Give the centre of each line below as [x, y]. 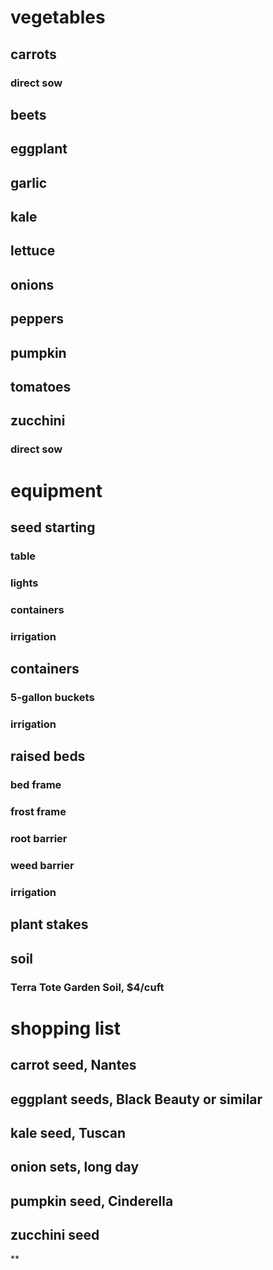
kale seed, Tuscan [68, 1132]
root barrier [39, 838]
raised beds [48, 756]
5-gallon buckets [52, 697]
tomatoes [41, 387]
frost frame [38, 812]
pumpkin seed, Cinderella [92, 1201]
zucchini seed [55, 1235]
